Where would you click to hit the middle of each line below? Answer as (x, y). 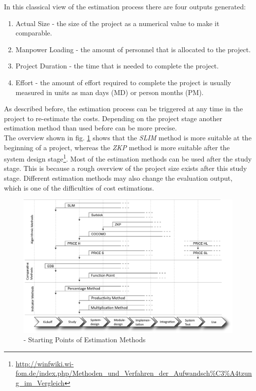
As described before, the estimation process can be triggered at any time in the (124, 109)
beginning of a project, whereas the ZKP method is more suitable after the (117, 147)
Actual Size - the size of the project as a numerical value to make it (117, 23)
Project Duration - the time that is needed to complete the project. (117, 66)
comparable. (34, 33)
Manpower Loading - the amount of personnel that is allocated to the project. (133, 49)
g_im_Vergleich (40, 382)
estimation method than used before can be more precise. (91, 128)
